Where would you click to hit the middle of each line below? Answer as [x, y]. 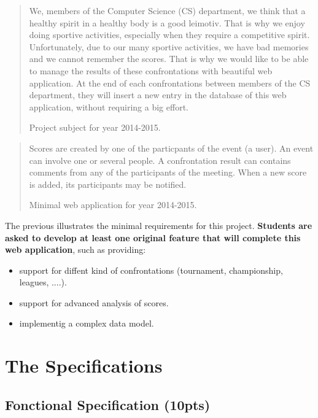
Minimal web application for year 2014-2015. [113, 205]
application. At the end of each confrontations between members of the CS [170, 83]
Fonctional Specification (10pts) [108, 404]
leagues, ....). [43, 282]
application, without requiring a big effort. [109, 106]
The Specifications [84, 366]
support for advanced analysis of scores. [94, 302]
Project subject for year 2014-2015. [95, 127]
